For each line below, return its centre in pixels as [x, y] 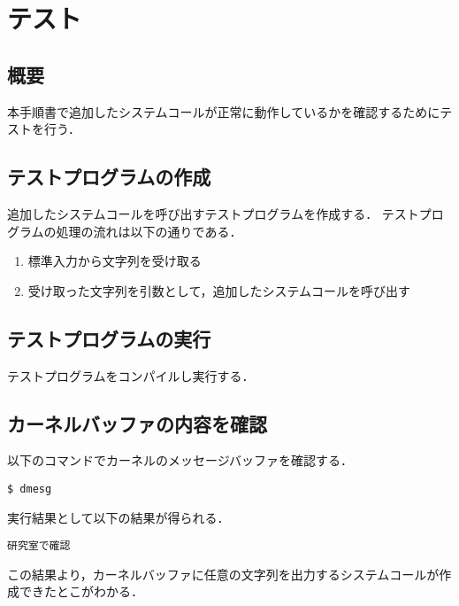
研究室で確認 [39, 546]
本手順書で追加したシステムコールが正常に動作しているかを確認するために [224, 111]
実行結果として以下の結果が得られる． [119, 517]
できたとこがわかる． [81, 591]
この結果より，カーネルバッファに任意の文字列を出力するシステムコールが [223, 574]
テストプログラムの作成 [109, 177]
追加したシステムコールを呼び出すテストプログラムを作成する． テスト [213, 213]
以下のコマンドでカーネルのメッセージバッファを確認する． [180, 460]
